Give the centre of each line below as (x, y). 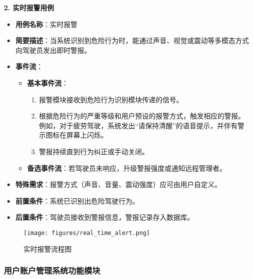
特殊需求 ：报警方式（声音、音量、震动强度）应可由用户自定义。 (118, 184)
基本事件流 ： (48, 82)
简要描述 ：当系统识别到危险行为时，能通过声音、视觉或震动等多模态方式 (132, 40)
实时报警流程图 (48, 248)
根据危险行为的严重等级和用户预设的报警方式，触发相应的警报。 (142, 116)
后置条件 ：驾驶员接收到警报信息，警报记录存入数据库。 (105, 217)
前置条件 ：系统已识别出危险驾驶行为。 (77, 200)
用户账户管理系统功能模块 (52, 270)
